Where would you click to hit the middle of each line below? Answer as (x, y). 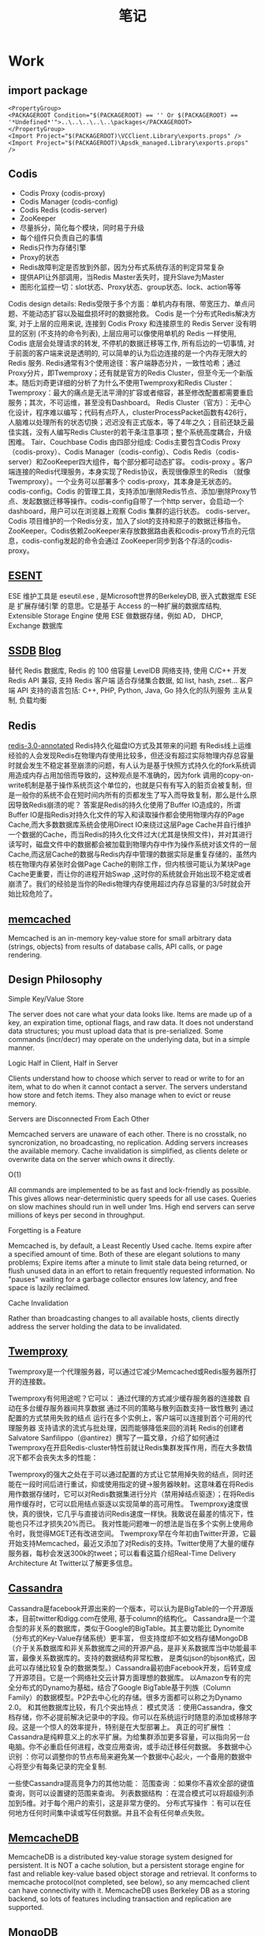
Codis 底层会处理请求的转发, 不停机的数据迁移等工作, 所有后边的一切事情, (127, 343)
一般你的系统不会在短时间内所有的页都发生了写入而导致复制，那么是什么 (132, 795)
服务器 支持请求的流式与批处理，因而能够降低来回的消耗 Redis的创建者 (129, 1427)
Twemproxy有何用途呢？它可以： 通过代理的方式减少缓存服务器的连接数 (125, 1398)
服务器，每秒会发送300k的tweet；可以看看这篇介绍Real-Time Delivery (122, 1553)
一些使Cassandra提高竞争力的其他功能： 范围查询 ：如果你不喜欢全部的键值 (131, 1783)
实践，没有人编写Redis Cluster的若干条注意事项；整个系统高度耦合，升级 (133, 432)
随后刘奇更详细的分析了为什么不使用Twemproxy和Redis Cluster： (128, 382)
